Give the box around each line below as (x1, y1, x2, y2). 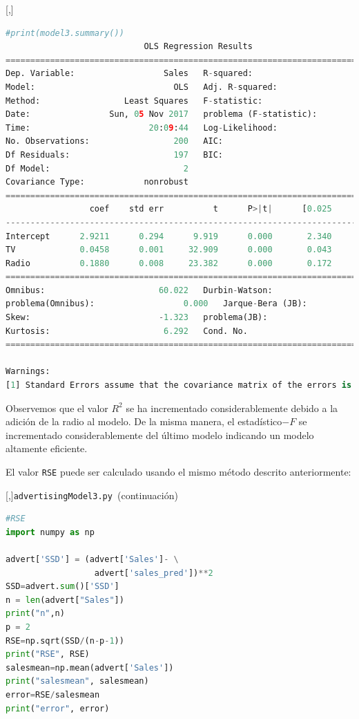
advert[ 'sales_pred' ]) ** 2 (94, 568, 213, 578)
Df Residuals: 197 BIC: (6, 149, 224, 160)
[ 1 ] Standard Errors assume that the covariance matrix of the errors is (6, 380, 352, 391)
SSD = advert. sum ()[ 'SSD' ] (6, 581, 119, 592)
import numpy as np (6, 527, 95, 537)
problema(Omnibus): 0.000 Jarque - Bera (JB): (6, 299, 307, 309)
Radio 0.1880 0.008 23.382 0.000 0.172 (6, 258, 332, 268)
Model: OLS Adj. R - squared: (6, 82, 278, 92)
